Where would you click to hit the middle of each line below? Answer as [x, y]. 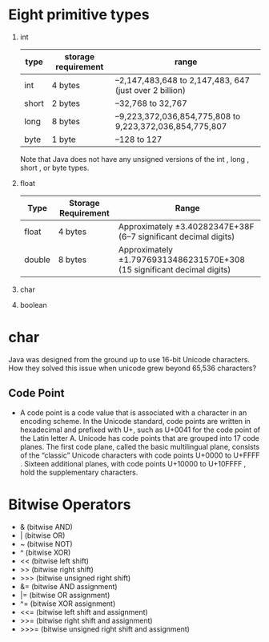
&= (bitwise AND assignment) [68, 586]
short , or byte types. [54, 168]
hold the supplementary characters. [79, 472]
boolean [33, 305]
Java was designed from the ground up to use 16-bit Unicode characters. [129, 359]
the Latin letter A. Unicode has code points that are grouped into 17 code [140, 438]
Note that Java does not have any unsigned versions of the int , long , [134, 159]
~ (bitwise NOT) [46, 543]
